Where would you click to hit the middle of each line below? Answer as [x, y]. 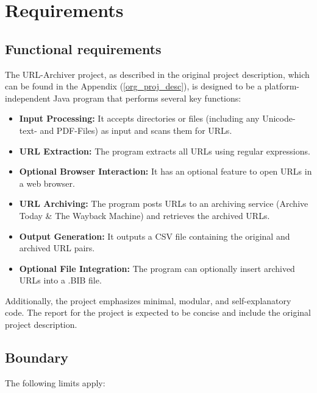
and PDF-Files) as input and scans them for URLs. [136, 130]
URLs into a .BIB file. [60, 280]
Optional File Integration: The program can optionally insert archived [157, 268]
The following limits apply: [55, 382]
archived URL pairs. [57, 248]
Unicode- [279, 118]
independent [28, 98]
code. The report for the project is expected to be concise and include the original [158, 312]
